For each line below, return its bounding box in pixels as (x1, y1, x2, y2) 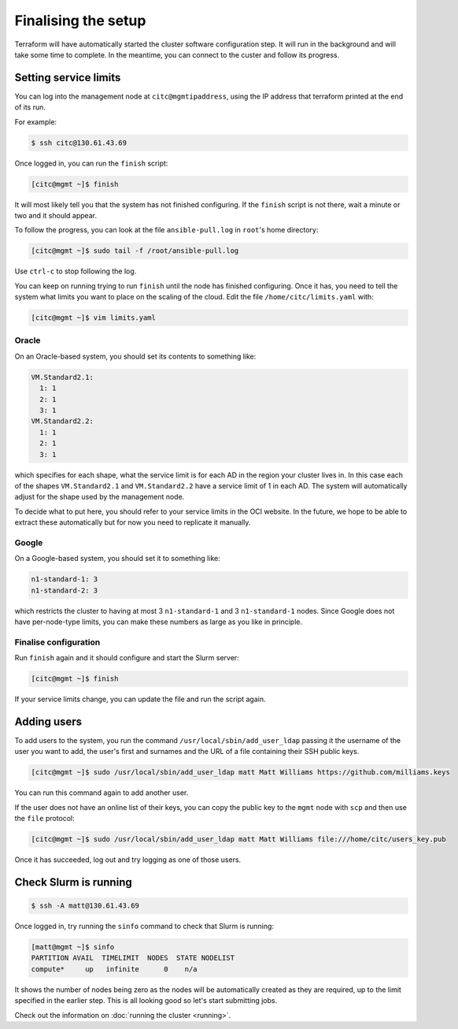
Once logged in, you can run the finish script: (14, 158, 168, 168)
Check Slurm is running (14, 875, 133, 889)
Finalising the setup (14, 12, 146, 29)
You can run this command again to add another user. (14, 788, 189, 797)
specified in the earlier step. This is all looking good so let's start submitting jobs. (14, 996, 278, 1005)
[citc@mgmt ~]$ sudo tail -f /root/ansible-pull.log (31, 247, 239, 255)
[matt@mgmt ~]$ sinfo (31, 942, 115, 952)
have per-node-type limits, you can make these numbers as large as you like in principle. (14, 617, 303, 626)
